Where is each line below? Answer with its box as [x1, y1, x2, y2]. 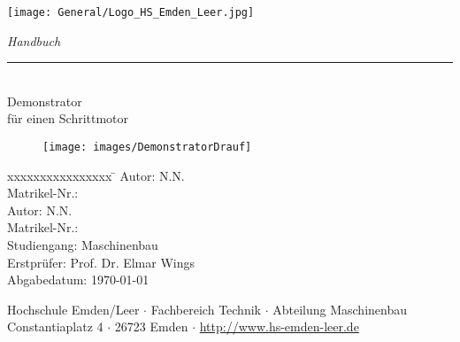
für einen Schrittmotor [7, 109, 129, 128]
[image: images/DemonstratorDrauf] [42, 141, 252, 154]
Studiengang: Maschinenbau [7, 236, 158, 254]
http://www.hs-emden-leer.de [199, 317, 359, 336]
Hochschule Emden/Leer [7, 299, 140, 318]
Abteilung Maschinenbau [272, 299, 407, 318]
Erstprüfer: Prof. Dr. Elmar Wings [7, 253, 195, 271]
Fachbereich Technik [150, 299, 261, 318]
